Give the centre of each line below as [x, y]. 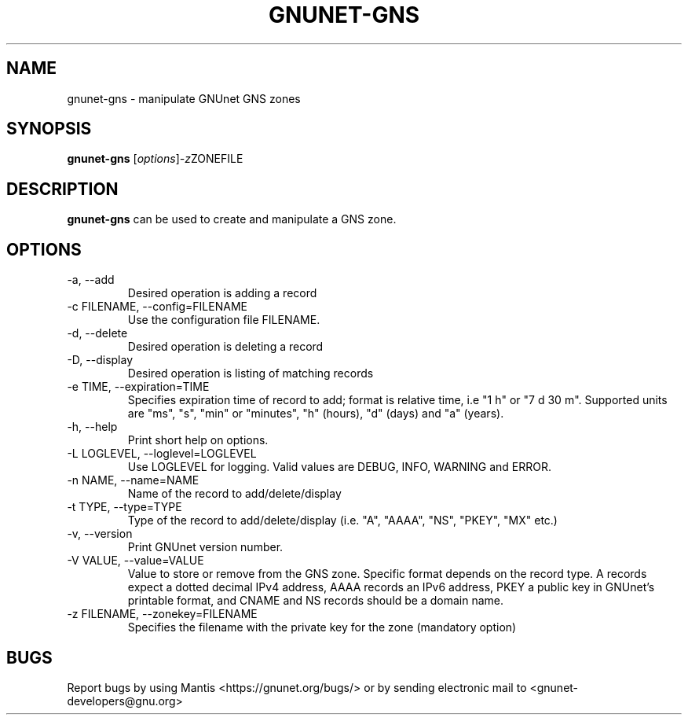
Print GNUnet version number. [205, 547]
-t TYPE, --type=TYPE [124, 507]
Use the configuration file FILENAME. [224, 320]
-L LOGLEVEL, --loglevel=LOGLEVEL [162, 454]
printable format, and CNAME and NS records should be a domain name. [316, 601]
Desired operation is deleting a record [225, 347]
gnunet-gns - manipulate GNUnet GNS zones [184, 98]
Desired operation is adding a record [222, 293]
